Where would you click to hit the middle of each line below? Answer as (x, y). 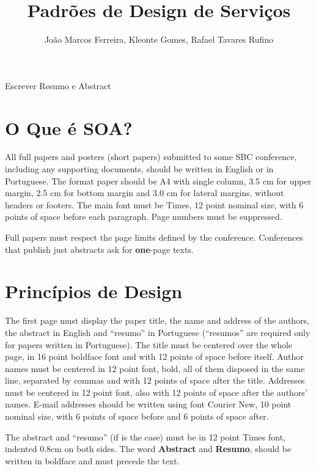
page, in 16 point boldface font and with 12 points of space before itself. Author (154, 356)
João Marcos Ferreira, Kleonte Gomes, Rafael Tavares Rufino (159, 39)
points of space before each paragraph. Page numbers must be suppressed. (144, 217)
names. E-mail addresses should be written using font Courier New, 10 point (148, 404)
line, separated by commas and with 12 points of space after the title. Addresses (155, 380)
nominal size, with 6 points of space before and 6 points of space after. (137, 416)
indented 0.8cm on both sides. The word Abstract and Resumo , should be (148, 449)
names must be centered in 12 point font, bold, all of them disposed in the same (155, 368)
